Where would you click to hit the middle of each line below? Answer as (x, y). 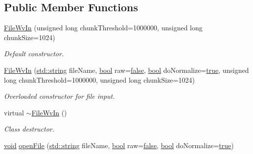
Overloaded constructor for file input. (59, 96)
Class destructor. (29, 129)
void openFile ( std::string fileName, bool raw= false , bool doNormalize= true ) (119, 145)
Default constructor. (34, 54)
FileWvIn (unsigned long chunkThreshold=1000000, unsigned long (103, 28)
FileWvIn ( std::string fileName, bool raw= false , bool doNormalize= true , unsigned (126, 70)
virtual (14, 112)
